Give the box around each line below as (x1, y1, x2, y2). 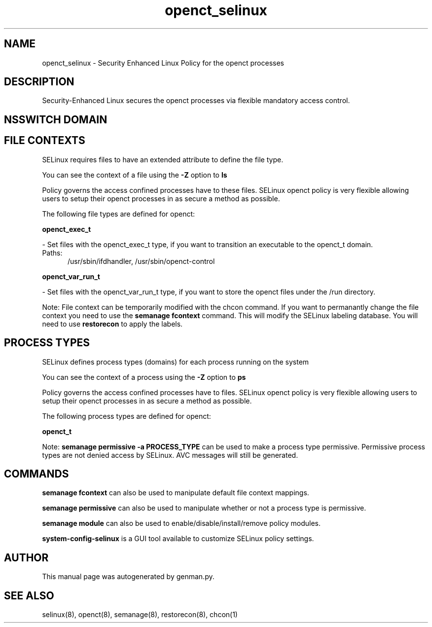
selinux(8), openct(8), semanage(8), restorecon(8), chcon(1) (42, 610, 238, 619)
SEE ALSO (4, 589, 54, 602)
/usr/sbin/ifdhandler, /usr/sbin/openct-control (68, 257, 215, 265)
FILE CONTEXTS (4, 134, 85, 147)
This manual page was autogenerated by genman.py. (42, 572, 215, 581)
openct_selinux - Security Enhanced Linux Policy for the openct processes (42, 58, 284, 67)
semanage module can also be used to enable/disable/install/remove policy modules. (42, 519, 321, 528)
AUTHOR (4, 551, 49, 564)
